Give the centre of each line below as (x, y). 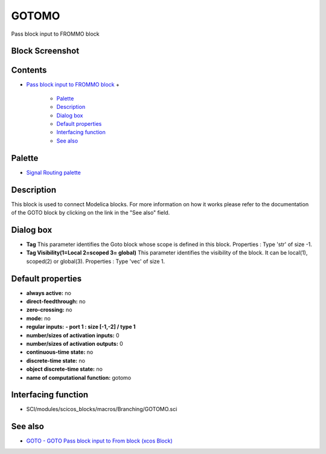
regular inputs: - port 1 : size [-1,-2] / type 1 (81, 327)
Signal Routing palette (53, 172)
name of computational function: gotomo (79, 377)
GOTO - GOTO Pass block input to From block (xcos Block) (100, 441)
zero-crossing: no (49, 310)
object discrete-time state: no (64, 369)
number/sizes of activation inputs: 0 (73, 335)
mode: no (38, 318)
